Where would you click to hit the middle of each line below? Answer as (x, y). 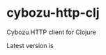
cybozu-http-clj (53, 13)
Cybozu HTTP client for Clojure (52, 32)
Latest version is (30, 45)
